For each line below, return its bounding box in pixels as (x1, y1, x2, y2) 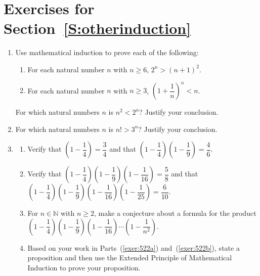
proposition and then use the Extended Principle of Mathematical (27, 252, 232, 263)
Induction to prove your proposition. (27, 262, 141, 272)
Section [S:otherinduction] (4, 18, 191, 38)
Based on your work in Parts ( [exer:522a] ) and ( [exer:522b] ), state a (27, 242, 240, 253)
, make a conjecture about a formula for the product (94, 208, 256, 218)
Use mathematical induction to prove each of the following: (15, 47, 199, 58)
